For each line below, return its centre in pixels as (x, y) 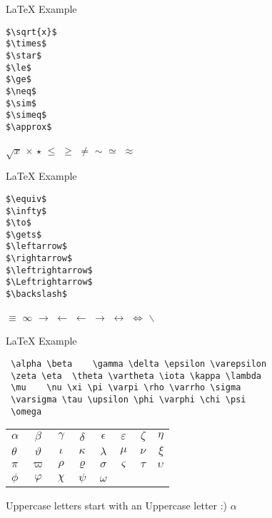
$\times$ (26, 44)
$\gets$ (24, 234)
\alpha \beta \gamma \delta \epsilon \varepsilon (139, 364)
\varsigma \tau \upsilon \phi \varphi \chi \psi (129, 399)
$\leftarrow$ (36, 247)
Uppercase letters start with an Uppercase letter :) (117, 506)
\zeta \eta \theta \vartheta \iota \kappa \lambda (136, 376)
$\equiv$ (26, 199)
